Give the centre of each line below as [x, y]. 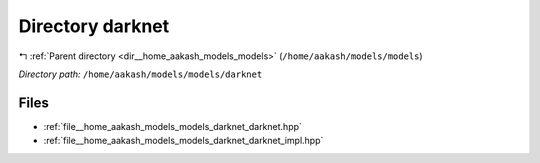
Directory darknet [94, 26]
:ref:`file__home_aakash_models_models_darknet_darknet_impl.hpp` [183, 141]
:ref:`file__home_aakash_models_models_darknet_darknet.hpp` [172, 126]
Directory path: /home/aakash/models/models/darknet [140, 74]
